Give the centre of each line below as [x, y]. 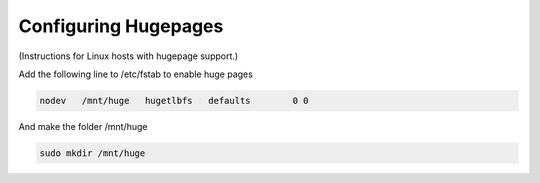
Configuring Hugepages [121, 26]
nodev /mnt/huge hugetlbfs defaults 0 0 [174, 100]
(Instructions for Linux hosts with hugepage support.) [128, 56]
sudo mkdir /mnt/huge [92, 153]
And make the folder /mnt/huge [83, 126]
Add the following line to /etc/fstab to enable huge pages [136, 74]
